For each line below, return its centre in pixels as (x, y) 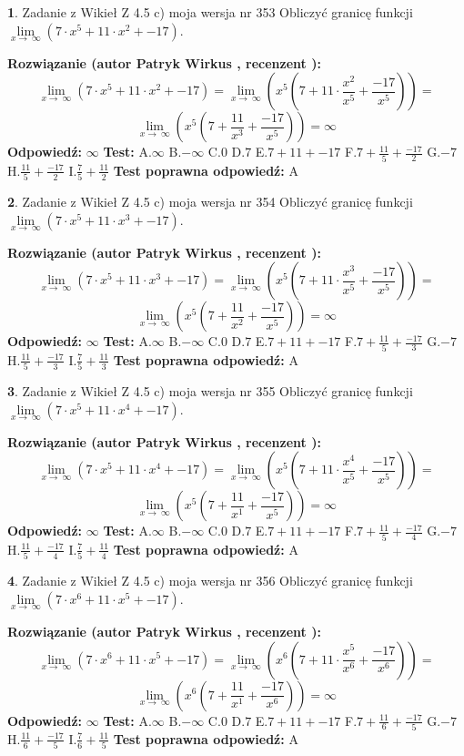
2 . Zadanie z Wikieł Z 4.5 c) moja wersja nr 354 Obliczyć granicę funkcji (210, 202)
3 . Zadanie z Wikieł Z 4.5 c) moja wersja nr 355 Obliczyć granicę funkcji (210, 391)
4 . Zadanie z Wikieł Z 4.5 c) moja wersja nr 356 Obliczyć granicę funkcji (210, 581)
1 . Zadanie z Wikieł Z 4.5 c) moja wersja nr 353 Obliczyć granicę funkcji (210, 12)
